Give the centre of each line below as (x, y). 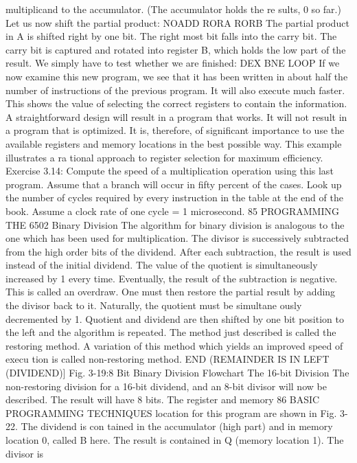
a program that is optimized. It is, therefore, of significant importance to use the (175, 130)
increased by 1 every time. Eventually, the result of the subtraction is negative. (172, 278)
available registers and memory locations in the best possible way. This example (174, 143)
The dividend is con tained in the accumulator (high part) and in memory (177, 426)
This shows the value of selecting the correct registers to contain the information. (176, 103)
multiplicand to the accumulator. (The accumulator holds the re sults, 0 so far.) (173, 9)
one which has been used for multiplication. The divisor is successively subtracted (177, 238)
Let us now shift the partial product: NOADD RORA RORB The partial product (177, 22)
